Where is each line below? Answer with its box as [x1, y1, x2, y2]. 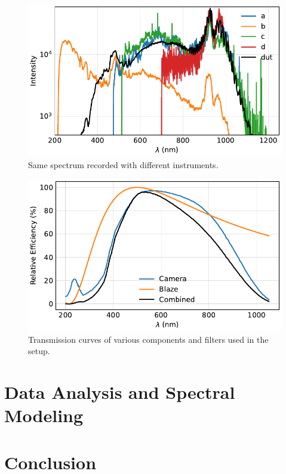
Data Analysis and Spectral [4, 379, 235, 404]
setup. [28, 345, 50, 357]
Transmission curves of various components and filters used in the [28, 333, 269, 345]
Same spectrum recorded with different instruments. [28, 158, 219, 171]
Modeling [4, 403, 84, 427]
